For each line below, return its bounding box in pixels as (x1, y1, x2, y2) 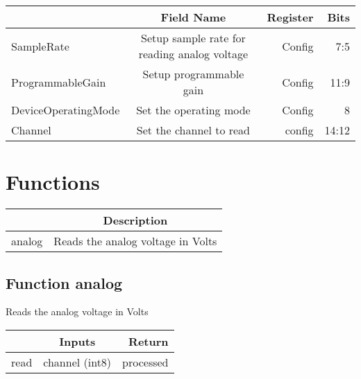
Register (267, 9, 314, 25)
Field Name (160, 9, 226, 25)
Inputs (59, 333, 96, 349)
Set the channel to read (136, 122, 250, 138)
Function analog (6, 272, 123, 293)
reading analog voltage (138, 46, 249, 62)
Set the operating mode (136, 102, 251, 118)
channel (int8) (43, 353, 112, 370)
